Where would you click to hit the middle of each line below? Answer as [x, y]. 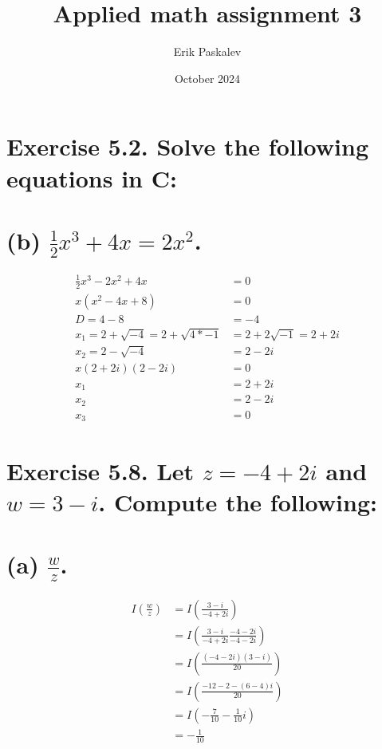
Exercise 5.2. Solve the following [187, 146]
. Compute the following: [238, 501]
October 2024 [207, 78]
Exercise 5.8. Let [100, 470]
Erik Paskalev [207, 51]
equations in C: [92, 177]
